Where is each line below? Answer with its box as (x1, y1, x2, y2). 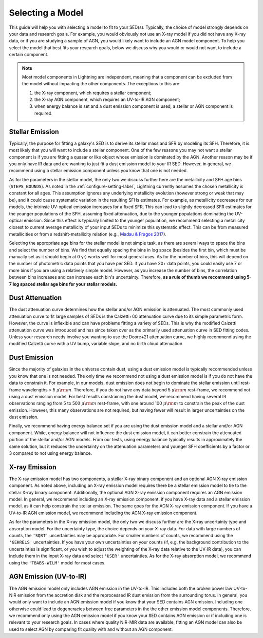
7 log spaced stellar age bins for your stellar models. (9, 281, 117, 287)
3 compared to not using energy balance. (9, 450, 92, 456)
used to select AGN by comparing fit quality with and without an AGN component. (9, 626, 173, 632)
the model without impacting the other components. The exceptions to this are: (22, 81, 181, 87)
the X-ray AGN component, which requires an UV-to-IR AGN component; (34, 97, 180, 102)
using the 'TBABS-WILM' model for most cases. (9, 560, 106, 565)
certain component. (9, 52, 49, 58)
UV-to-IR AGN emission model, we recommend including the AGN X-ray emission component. (9, 510, 198, 516)
